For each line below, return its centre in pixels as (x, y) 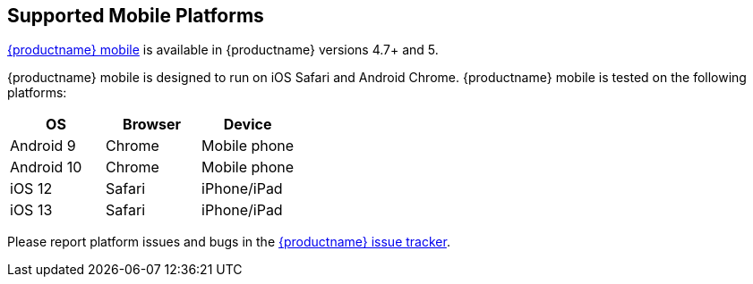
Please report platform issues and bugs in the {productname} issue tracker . (229, 242)
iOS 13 (31, 210)
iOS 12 (31, 189)
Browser (152, 125)
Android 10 (46, 167)
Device (248, 125)
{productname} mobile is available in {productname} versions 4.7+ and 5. (223, 50)
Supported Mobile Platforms (136, 16)
